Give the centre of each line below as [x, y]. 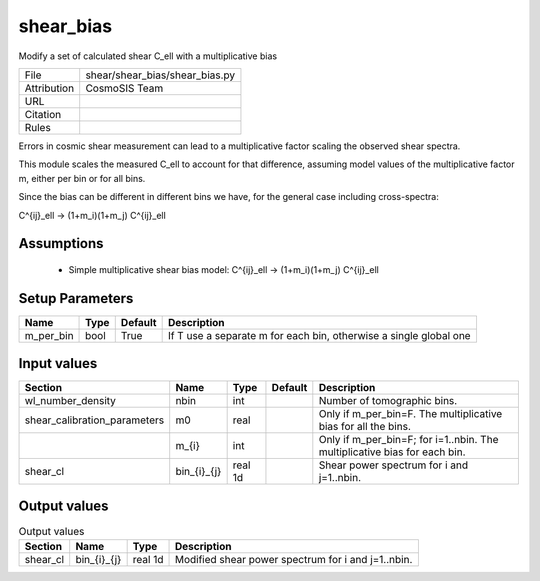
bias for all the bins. [365, 427]
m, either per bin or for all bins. [82, 178]
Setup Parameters [76, 298]
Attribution [49, 88]
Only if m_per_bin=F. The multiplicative [410, 414]
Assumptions [61, 243]
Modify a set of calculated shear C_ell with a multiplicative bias [148, 56]
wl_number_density [70, 401]
